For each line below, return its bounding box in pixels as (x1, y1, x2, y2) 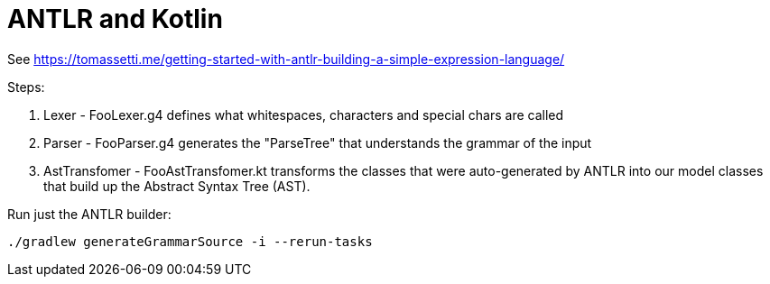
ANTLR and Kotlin (7, 4, 223, 34)
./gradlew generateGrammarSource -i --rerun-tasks (7, 234, 373, 249)
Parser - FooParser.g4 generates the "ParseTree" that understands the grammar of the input (43, 134, 592, 151)
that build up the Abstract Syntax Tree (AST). (43, 178, 311, 194)
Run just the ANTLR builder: (7, 206, 172, 222)
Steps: (7, 78, 45, 95)
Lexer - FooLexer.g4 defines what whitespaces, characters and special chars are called (43, 106, 564, 123)
